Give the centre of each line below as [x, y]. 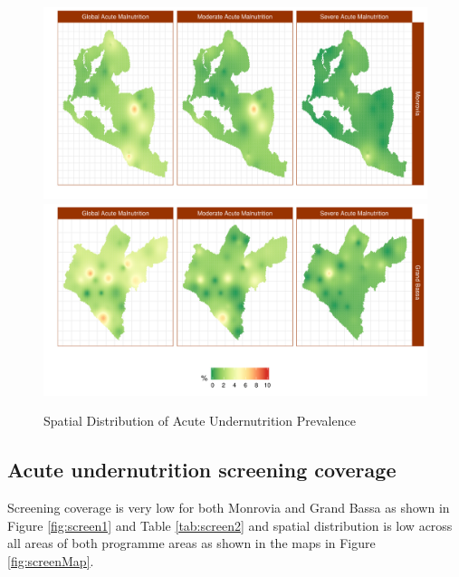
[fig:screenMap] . [51, 560]
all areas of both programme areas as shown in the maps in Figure [191, 543]
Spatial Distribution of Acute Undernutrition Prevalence [200, 421]
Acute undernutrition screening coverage [202, 470]
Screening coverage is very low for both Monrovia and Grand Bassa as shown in [229, 507]
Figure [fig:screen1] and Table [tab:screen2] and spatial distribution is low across [230, 525]
